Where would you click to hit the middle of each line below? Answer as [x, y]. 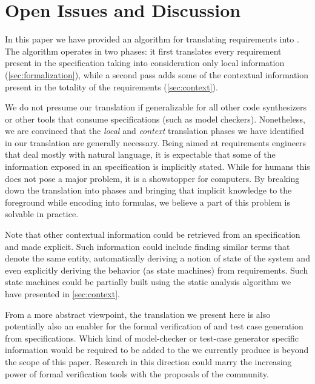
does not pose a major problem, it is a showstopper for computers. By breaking [152, 178]
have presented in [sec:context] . [62, 294]
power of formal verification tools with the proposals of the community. [137, 373]
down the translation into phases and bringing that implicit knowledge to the [148, 190]
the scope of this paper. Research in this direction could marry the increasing [148, 361]
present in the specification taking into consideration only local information [145, 63]
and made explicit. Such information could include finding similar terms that [148, 246]
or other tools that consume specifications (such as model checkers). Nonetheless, [155, 119]
